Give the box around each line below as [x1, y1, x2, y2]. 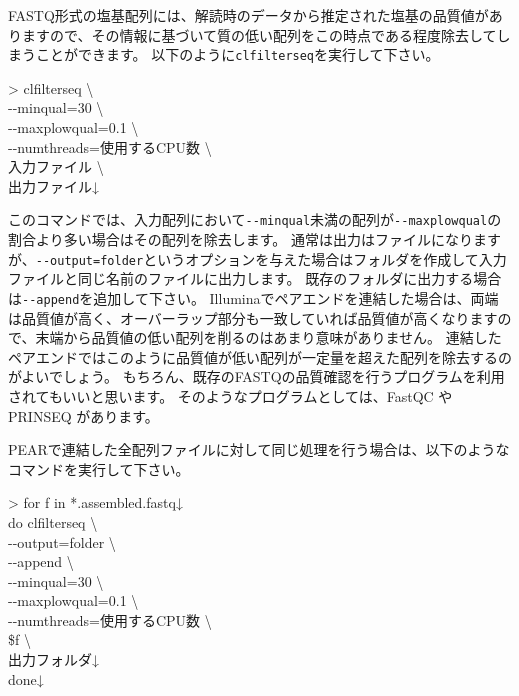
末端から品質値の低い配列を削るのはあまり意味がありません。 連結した [35, 327, 502, 348]
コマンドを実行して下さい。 [8, 458, 190, 479]
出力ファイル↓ [8, 175, 99, 196]
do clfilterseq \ [8, 511, 98, 532]
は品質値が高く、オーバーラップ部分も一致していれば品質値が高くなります [8, 307, 498, 328]
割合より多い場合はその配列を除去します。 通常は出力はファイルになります [8, 229, 501, 250]
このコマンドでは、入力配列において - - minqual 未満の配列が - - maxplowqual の [8, 209, 502, 230]
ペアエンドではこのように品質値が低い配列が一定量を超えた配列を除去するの [8, 346, 512, 367]
